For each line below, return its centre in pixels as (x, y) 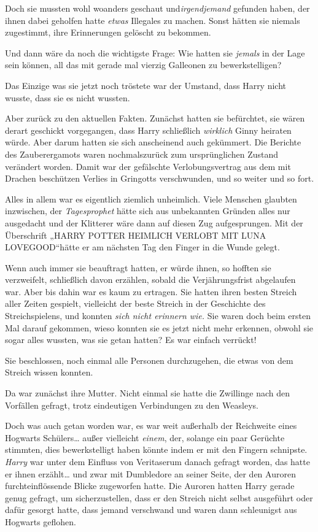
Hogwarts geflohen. (41, 521)
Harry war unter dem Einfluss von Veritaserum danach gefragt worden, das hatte (157, 461)
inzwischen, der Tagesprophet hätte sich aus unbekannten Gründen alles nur (148, 211)
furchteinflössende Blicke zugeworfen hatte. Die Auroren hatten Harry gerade (150, 486)
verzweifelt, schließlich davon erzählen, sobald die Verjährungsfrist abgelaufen (150, 279)
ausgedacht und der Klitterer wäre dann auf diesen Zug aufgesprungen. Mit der (154, 222)
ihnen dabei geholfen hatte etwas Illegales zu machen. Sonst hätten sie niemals (153, 20)
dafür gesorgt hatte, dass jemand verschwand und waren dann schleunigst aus (151, 510)
